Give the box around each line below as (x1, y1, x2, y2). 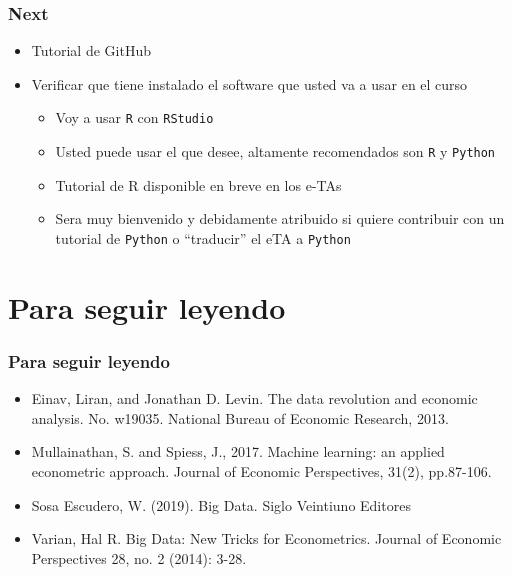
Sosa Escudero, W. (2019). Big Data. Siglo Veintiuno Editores (31, 494, 411, 515)
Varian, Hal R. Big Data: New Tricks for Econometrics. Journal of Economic (31, 528, 502, 549)
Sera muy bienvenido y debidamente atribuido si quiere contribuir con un (55, 208, 505, 229)
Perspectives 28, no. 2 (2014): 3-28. (31, 547, 247, 568)
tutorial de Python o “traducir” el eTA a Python (55, 227, 351, 248)
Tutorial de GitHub (31, 40, 151, 61)
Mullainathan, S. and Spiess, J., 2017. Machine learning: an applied (31, 441, 445, 462)
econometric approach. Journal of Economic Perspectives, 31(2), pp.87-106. (31, 460, 492, 481)
